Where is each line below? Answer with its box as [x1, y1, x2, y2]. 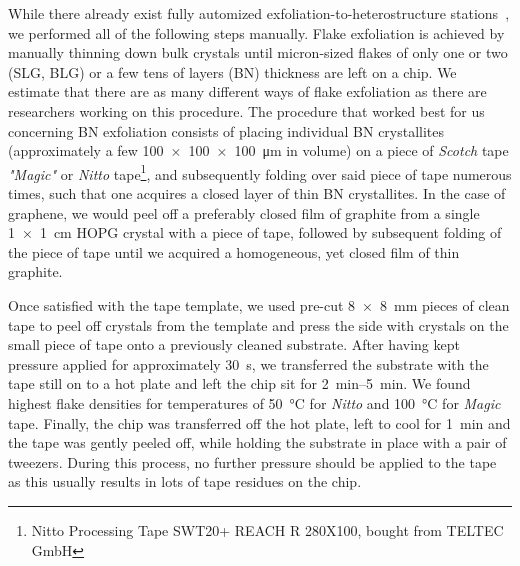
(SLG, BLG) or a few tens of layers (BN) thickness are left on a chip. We [8, 61, 457, 82]
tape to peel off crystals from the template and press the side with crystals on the [8, 314, 509, 335]
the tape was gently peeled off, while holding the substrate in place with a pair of [8, 432, 507, 453]
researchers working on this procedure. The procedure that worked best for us [8, 100, 485, 121]
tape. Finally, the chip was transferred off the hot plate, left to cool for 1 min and [8, 412, 511, 433]
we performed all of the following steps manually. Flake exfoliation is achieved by [8, 22, 505, 43]
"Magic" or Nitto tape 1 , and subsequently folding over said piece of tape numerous [8, 160, 512, 184]
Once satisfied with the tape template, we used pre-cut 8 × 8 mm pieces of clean [8, 294, 510, 315]
